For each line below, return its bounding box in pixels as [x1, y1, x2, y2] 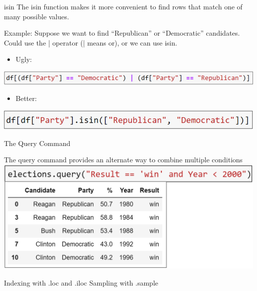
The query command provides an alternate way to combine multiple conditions [4, 154, 243, 165]
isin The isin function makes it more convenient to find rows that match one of [4, 1, 243, 11]
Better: [15, 93, 37, 103]
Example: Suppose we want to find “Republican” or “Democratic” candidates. [4, 28, 240, 38]
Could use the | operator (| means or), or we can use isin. [4, 37, 177, 48]
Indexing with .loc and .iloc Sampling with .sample [4, 278, 159, 288]
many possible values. [4, 11, 69, 21]
